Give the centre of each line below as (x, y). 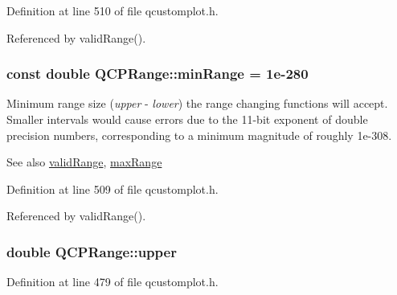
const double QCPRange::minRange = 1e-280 (158, 74)
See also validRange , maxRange (84, 162)
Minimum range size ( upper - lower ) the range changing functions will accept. (197, 103)
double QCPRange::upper (92, 251)
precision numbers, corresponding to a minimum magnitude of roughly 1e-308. (199, 135)
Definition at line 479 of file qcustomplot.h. (113, 282)
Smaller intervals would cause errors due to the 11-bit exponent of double (187, 119)
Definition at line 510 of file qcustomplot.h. (113, 10)
